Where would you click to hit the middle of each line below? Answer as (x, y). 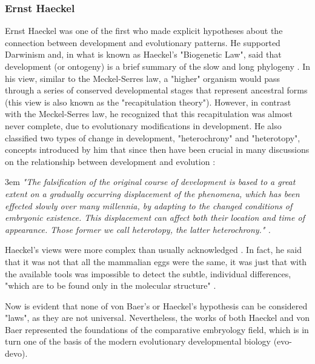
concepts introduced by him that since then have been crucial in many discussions (157, 150)
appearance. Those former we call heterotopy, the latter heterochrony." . (138, 229)
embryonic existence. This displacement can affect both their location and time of (155, 217)
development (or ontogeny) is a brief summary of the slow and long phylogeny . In (157, 66)
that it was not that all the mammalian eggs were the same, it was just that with (156, 261)
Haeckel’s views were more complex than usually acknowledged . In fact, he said (153, 250)
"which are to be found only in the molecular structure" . (111, 285)
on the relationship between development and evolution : (110, 161)
